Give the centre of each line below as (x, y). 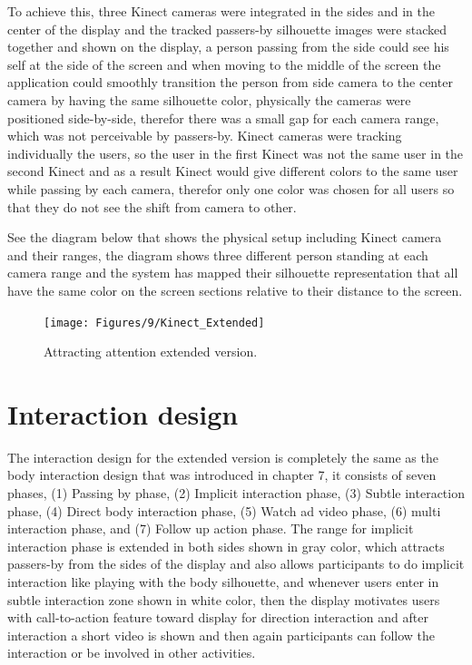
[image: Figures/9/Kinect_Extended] (154, 323)
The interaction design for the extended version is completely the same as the (223, 457)
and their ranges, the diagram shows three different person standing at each (218, 254)
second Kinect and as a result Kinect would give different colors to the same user (233, 171)
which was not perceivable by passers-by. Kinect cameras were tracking (205, 136)
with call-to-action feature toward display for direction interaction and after (218, 617)
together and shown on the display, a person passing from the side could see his (228, 47)
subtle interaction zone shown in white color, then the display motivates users (224, 599)
